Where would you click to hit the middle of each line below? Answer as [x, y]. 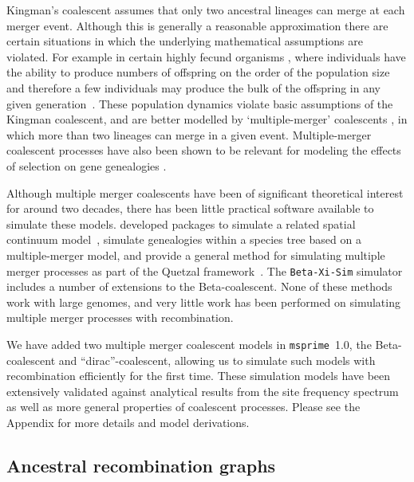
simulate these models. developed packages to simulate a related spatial [181, 223]
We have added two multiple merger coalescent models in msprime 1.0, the [189, 344]
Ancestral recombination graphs [141, 465]
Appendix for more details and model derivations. [128, 422]
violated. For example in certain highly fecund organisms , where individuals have [206, 56]
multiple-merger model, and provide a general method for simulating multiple [196, 255]
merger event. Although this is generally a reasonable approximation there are [197, 25]
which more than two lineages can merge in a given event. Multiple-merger [189, 134]
